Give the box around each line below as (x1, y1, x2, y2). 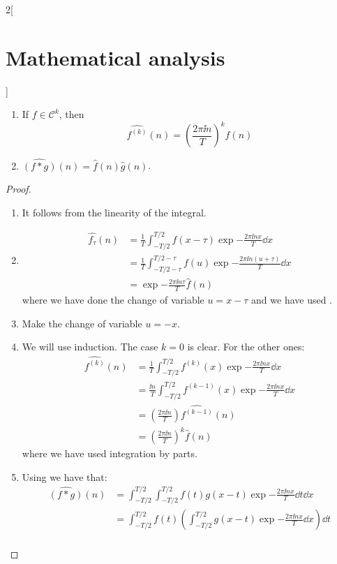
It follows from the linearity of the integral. (22, 205, 207, 219)
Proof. (6, 181, 31, 196)
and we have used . (251, 292, 333, 307)
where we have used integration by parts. (22, 445, 197, 460)
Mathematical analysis (6, 43, 225, 71)
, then (59, 107, 84, 121)
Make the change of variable (22, 316, 142, 330)
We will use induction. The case (22, 339, 158, 354)
